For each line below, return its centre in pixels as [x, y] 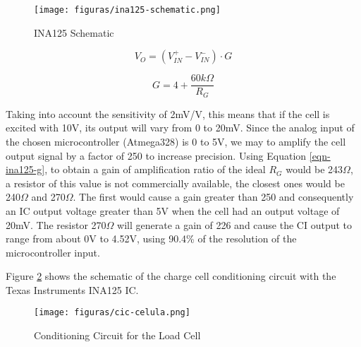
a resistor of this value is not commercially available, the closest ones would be [175, 183]
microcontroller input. [53, 252]
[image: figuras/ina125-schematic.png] [127, 10]
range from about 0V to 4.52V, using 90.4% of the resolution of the [151, 239]
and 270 [48, 197]
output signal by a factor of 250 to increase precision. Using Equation [156, 155]
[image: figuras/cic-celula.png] [112, 313]
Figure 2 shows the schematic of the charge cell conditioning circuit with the [171, 276]
